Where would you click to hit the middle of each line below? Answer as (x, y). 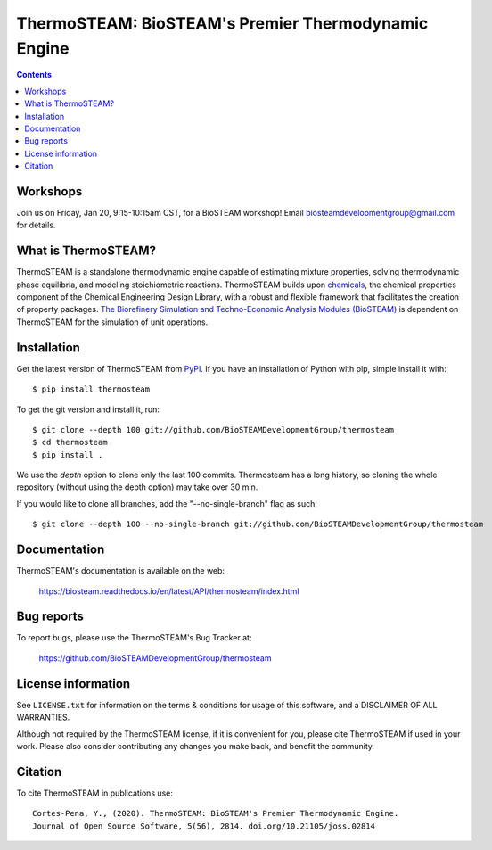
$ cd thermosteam (70, 442)
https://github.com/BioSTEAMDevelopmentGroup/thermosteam (155, 658)
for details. (36, 225)
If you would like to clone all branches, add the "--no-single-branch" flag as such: (167, 503)
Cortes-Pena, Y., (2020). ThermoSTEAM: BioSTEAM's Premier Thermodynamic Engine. (216, 813)
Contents (34, 75)
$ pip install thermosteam (91, 389)
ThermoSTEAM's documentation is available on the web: (121, 571)
